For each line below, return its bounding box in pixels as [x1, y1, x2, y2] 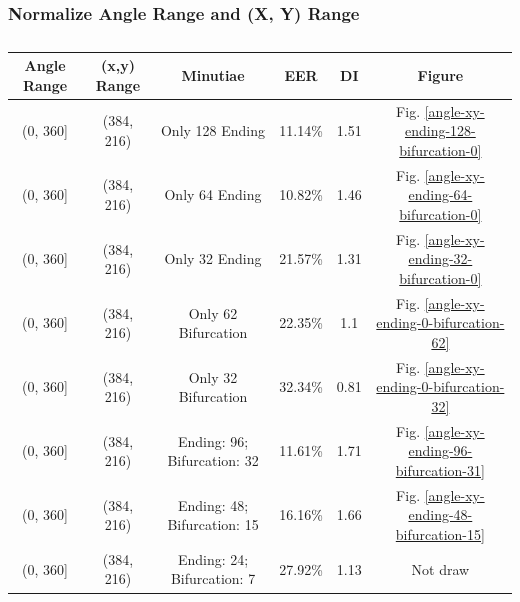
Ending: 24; [177, 548, 249, 569]
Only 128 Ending [160, 120, 266, 141]
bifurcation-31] [395, 460, 485, 480]
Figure [417, 65, 464, 86]
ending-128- [404, 120, 476, 141]
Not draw [411, 558, 470, 579]
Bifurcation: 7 [170, 568, 256, 589]
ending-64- [408, 184, 473, 205]
